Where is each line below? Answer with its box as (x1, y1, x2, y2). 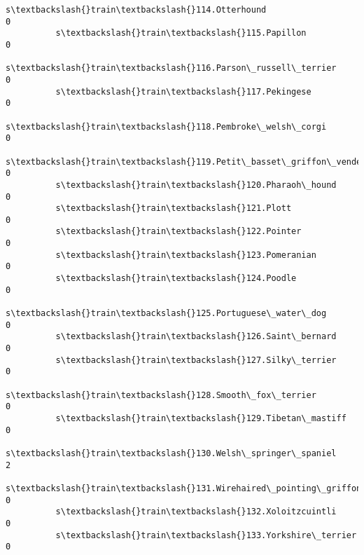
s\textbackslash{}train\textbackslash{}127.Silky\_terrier (55, 355, 337, 365)
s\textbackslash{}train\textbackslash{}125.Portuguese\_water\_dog (6, 308, 327, 319)
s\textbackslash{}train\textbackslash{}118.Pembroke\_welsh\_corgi (6, 121, 327, 132)
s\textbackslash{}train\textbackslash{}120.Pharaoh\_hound (55, 179, 337, 190)
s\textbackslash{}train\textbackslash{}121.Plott (55, 203, 292, 214)
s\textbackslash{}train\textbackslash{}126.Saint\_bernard (55, 331, 337, 342)
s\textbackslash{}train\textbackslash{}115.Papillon (55, 28, 307, 39)
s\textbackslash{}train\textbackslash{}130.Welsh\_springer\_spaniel (6, 448, 337, 458)
